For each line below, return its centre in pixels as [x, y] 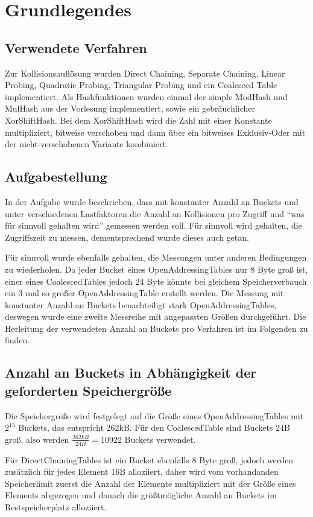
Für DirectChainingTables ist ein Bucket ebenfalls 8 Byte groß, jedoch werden [149, 459]
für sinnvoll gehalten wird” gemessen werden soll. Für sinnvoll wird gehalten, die [153, 225]
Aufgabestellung [56, 176]
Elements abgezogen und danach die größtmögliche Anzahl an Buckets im [141, 495]
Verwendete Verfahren [76, 47]
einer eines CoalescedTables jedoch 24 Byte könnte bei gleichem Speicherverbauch [156, 281]
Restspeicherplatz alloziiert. [56, 507]
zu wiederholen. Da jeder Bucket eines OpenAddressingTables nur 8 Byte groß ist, [156, 269]
